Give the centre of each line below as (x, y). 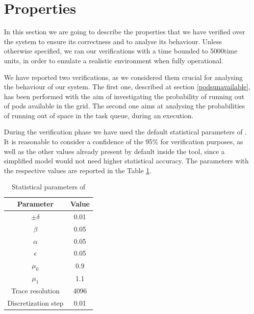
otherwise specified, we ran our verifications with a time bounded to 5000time (121, 51)
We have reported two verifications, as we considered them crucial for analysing (124, 77)
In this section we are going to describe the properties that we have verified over (125, 32)
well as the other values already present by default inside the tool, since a (114, 151)
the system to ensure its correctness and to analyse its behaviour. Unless (113, 41)
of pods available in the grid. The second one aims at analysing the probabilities (125, 106)
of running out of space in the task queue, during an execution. (99, 115)
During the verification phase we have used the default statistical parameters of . (125, 132)
